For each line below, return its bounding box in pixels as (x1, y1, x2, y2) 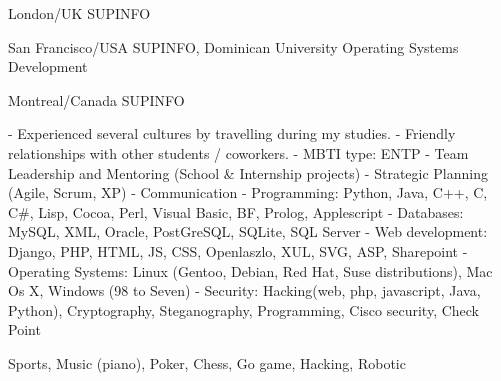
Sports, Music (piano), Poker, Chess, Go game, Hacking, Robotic (8, 352, 406, 373)
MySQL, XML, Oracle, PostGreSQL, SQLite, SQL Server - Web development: (8, 221, 488, 242)
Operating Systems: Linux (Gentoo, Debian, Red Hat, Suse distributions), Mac (8, 260, 493, 281)
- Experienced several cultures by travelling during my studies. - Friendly (8, 123, 456, 144)
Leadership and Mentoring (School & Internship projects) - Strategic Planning (8, 162, 488, 183)
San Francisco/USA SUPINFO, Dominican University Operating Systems (8, 36, 459, 57)
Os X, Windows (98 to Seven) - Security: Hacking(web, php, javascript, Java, (8, 280, 481, 301)
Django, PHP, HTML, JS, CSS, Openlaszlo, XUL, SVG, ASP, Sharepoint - (8, 240, 468, 261)
